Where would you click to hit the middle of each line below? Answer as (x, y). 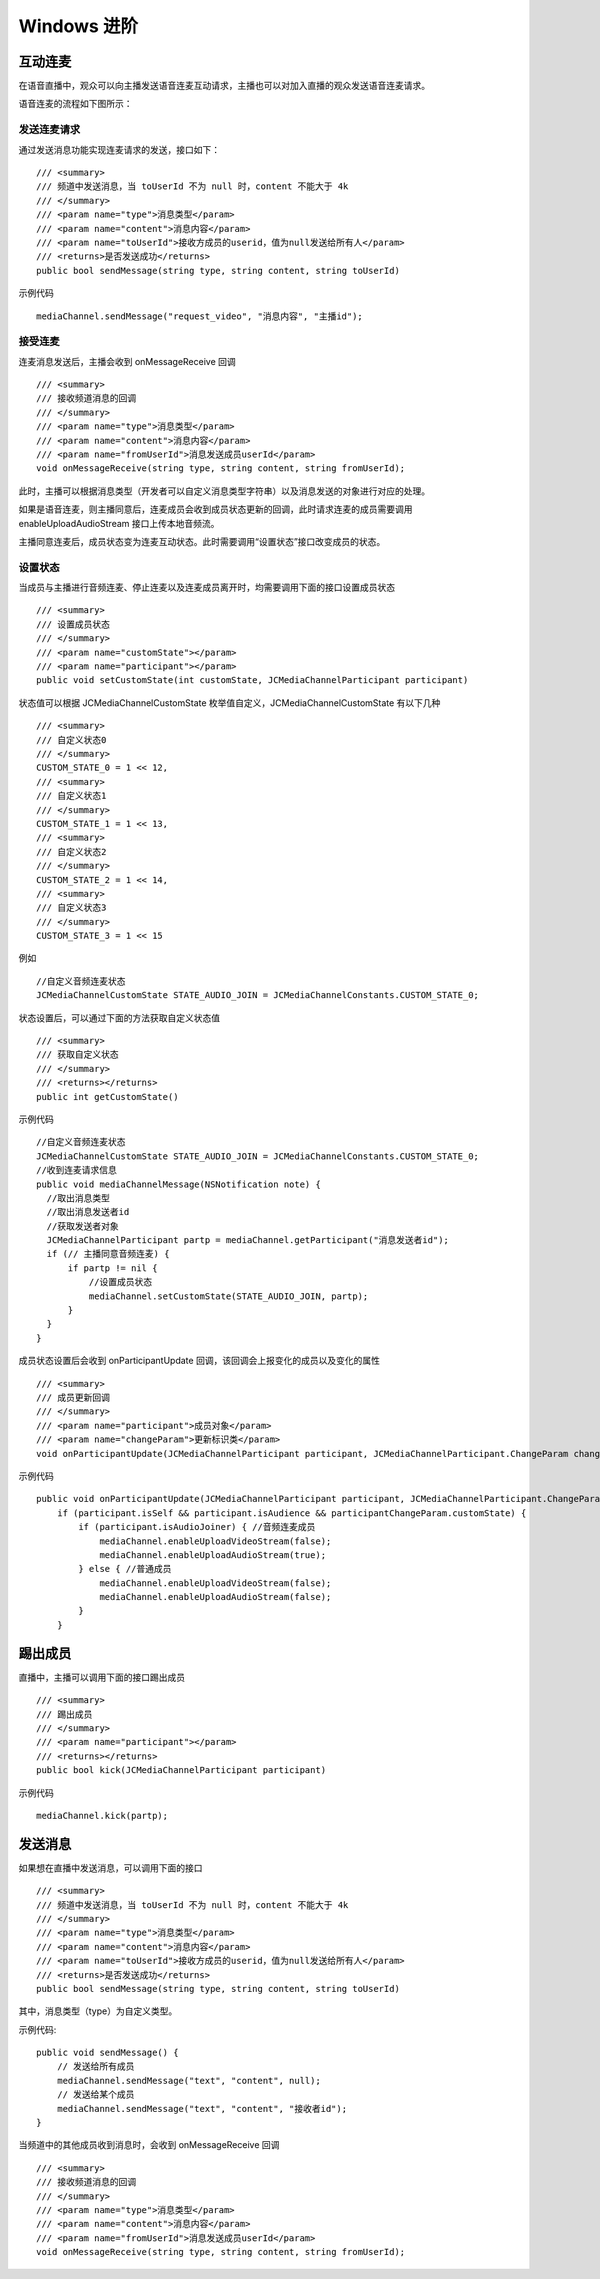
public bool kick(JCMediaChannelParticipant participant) (181, 1770)
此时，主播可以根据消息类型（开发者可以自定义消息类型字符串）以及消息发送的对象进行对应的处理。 (224, 491)
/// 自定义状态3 (71, 908)
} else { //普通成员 (125, 1569)
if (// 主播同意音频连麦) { (108, 1254)
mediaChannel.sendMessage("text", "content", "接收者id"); (202, 2108)
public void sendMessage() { (107, 2053)
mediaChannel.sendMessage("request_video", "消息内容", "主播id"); (200, 316)
